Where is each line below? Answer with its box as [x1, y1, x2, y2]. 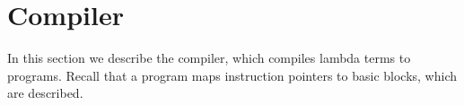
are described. [7, 83, 83, 102]
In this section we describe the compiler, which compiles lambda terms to [7, 48, 411, 67]
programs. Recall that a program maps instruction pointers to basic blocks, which [7, 66, 458, 84]
